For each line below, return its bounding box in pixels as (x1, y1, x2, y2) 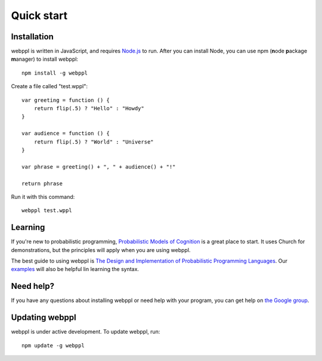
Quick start (11, 9, 68, 22)
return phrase (21, 180, 63, 187)
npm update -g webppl (21, 342, 85, 348)
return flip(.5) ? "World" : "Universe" (33, 138, 154, 145)
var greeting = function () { (21, 97, 110, 104)
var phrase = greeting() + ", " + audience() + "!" (21, 163, 176, 170)
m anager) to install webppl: (11, 55, 79, 63)
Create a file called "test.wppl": (11, 83, 88, 90)
